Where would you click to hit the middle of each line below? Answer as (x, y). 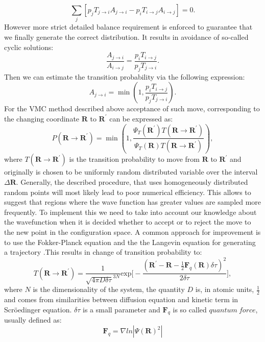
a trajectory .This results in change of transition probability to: (103, 252)
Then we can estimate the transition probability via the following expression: (125, 76)
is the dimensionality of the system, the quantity (109, 289)
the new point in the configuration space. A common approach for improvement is (132, 232)
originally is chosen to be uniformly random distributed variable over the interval (131, 172)
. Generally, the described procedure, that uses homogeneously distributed (132, 182)
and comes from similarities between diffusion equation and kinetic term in (121, 299)
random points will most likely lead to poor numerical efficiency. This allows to (128, 192)
